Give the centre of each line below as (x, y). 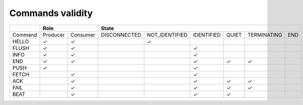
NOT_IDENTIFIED (167, 35)
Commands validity (51, 13)
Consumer (83, 35)
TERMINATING (265, 35)
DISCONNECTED (121, 35)
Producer (54, 35)
